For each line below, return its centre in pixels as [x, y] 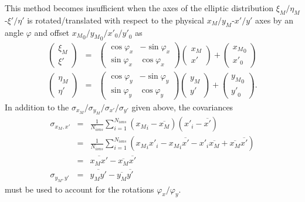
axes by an [274, 20]
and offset [52, 32]
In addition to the [37, 107]
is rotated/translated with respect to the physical [116, 20]
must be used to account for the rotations [79, 189]
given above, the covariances [182, 107]
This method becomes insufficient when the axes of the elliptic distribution [139, 8]
